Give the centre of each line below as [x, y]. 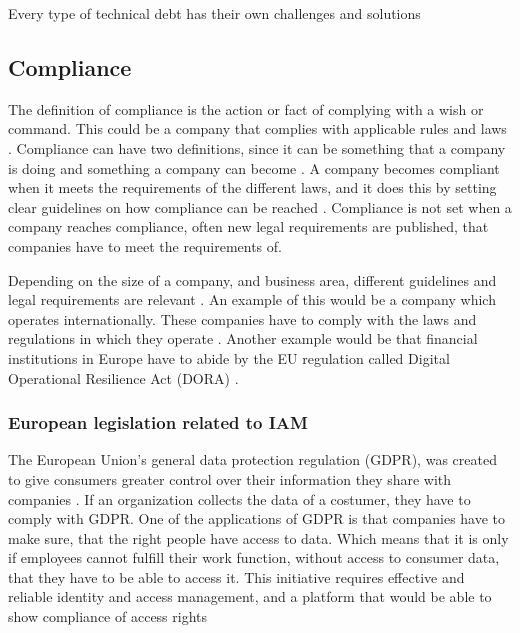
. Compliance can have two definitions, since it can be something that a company [257, 147]
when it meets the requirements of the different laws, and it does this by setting [252, 187]
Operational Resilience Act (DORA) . [123, 377]
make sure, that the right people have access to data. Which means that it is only [258, 537]
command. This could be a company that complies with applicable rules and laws [257, 128]
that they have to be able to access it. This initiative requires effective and [236, 576]
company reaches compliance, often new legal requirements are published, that [248, 226]
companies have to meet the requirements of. [145, 245]
